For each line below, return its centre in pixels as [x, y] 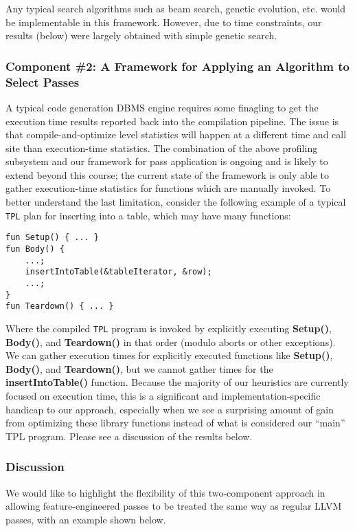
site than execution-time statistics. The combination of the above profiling [162, 148]
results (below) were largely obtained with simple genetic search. [141, 35]
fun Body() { [35, 249]
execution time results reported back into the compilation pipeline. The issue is [172, 121]
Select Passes [43, 82]
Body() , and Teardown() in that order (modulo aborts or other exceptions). [171, 342]
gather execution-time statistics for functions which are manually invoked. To [168, 188]
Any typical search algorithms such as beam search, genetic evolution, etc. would [176, 8]
